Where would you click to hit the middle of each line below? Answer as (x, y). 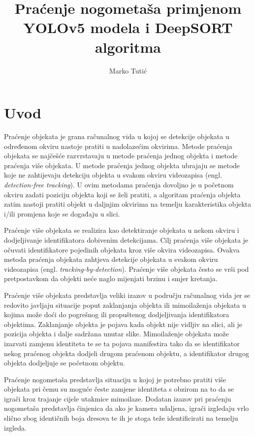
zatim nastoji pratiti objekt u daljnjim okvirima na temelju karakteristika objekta (128, 204)
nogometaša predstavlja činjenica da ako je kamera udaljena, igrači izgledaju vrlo (127, 408)
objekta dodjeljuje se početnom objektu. (64, 363)
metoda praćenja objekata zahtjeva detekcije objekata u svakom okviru (111, 259)
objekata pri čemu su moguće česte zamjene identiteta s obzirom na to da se (119, 389)
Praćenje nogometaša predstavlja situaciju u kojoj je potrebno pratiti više (115, 379)
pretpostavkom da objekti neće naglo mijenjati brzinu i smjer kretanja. (111, 278)
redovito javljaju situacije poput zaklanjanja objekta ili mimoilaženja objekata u (125, 305)
